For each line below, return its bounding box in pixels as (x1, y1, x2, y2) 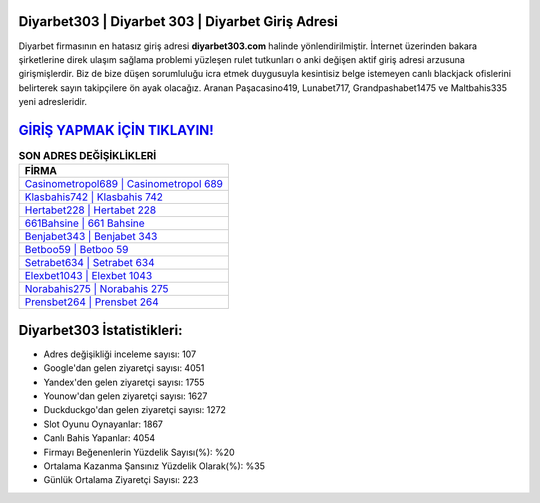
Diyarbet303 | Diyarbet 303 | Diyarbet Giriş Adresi (18, 13, 339, 30)
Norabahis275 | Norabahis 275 (24, 282, 169, 296)
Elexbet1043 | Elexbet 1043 (24, 269, 153, 283)
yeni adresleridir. (18, 96, 88, 108)
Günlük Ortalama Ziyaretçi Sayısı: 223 (43, 474, 199, 486)
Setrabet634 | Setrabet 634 (24, 256, 155, 270)
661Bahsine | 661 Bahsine (24, 216, 145, 230)
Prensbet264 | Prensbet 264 (24, 295, 159, 309)
